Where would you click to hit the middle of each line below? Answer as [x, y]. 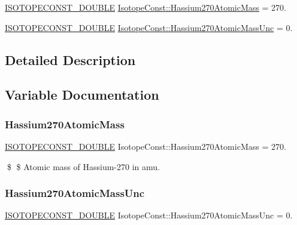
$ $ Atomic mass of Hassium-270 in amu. [83, 166]
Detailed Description [70, 59]
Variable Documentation [82, 95]
